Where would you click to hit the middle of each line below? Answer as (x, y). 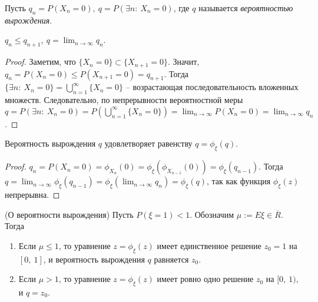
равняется (171, 259)
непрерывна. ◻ (32, 195)
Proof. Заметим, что (40, 62)
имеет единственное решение (209, 245)
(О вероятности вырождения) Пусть (69, 214)
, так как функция (238, 181)
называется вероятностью (246, 8)
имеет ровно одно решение (205, 279)
